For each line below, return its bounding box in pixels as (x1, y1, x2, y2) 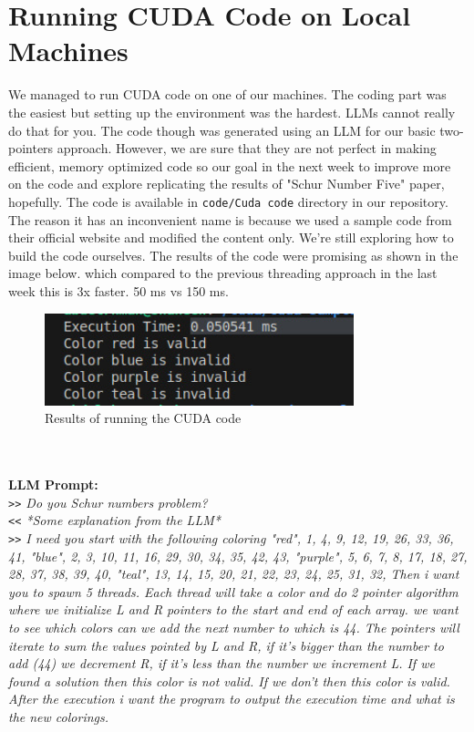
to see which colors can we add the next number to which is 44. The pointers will (8, 617, 459, 636)
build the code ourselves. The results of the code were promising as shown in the (8, 245, 459, 264)
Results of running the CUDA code (45, 408, 242, 428)
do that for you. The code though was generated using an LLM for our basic (8, 120, 436, 139)
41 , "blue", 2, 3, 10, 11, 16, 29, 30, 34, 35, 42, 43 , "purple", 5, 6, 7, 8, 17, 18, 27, (8, 546, 468, 565)
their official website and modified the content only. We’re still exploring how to (8, 228, 454, 247)
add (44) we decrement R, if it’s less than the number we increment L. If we (8, 654, 435, 673)
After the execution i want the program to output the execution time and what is (8, 689, 455, 708)
